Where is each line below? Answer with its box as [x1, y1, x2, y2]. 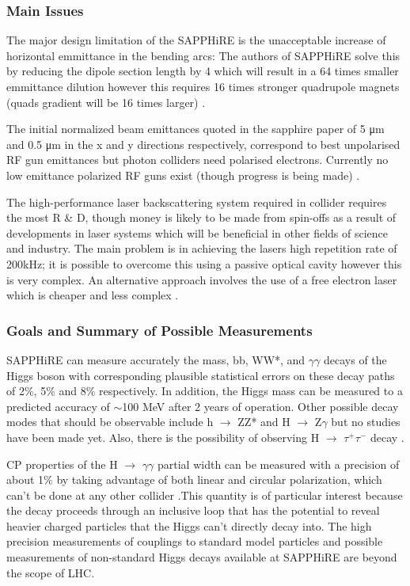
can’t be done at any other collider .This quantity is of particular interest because [6, 486, 403, 503]
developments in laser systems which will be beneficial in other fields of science [6, 224, 389, 241]
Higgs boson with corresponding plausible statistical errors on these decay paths [6, 367, 395, 383]
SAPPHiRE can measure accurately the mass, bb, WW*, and [6, 351, 306, 367]
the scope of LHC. [6, 564, 95, 580]
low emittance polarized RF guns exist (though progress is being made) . [6, 166, 360, 183]
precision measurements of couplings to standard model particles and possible [6, 533, 383, 550]
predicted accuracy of [6, 398, 110, 414]
